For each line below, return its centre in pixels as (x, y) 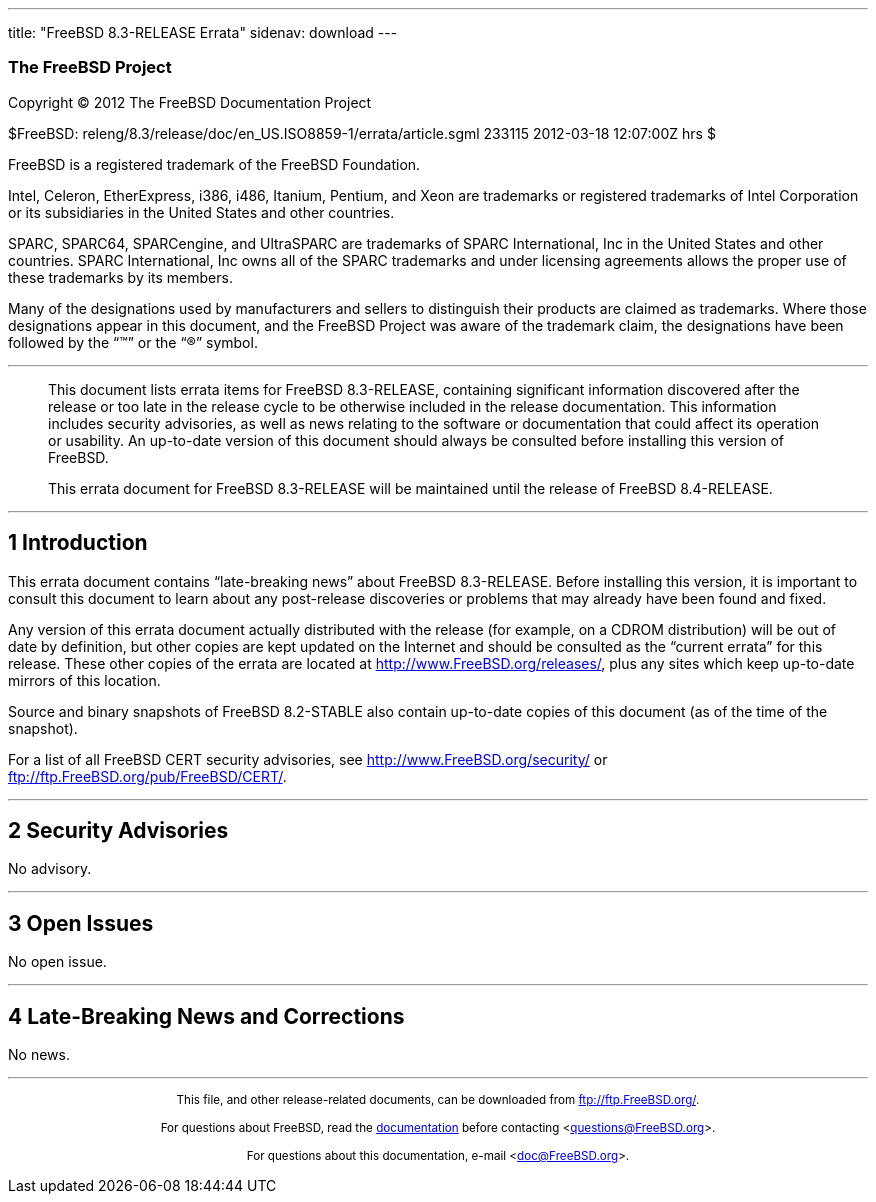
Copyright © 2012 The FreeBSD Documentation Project (190, 102)
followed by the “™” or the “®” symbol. (133, 342)
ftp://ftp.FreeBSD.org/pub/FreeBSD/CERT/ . (147, 776)
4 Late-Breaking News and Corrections (206, 1016)
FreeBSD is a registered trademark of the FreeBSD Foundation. (214, 164)
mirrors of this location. (84, 680)
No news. (39, 1055)
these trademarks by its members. (120, 277)
